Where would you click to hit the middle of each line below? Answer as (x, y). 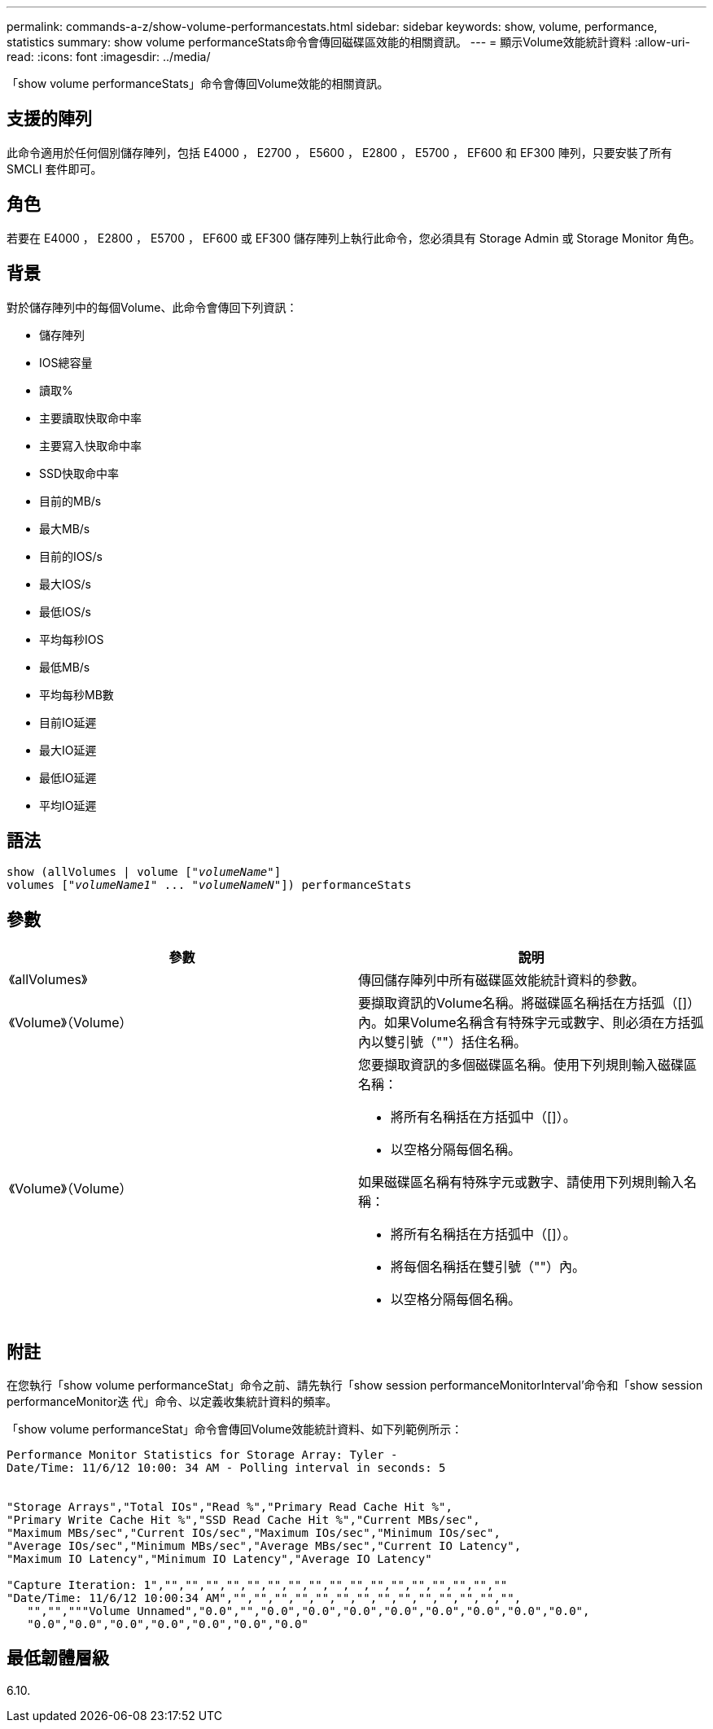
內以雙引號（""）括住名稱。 (442, 1042)
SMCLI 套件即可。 (55, 169)
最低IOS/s (65, 611)
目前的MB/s (70, 501)
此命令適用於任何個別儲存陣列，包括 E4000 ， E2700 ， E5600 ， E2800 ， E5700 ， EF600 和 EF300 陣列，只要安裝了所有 (339, 152)
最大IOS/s (65, 584)
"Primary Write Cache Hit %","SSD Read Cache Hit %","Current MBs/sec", (243, 1520)
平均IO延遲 (68, 805)
